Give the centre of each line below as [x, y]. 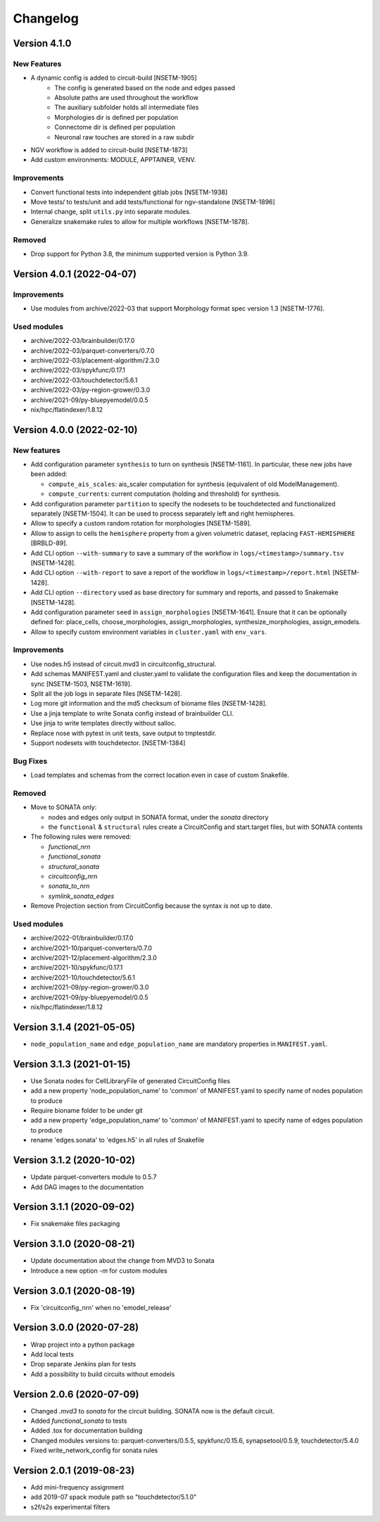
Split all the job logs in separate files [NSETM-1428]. [106, 694]
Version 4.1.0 [42, 43]
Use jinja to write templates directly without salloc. [103, 723]
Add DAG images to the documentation [87, 1187]
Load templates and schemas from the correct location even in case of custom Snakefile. [160, 775]
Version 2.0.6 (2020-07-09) [76, 1394]
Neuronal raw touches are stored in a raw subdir [125, 137]
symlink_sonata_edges [81, 896]
